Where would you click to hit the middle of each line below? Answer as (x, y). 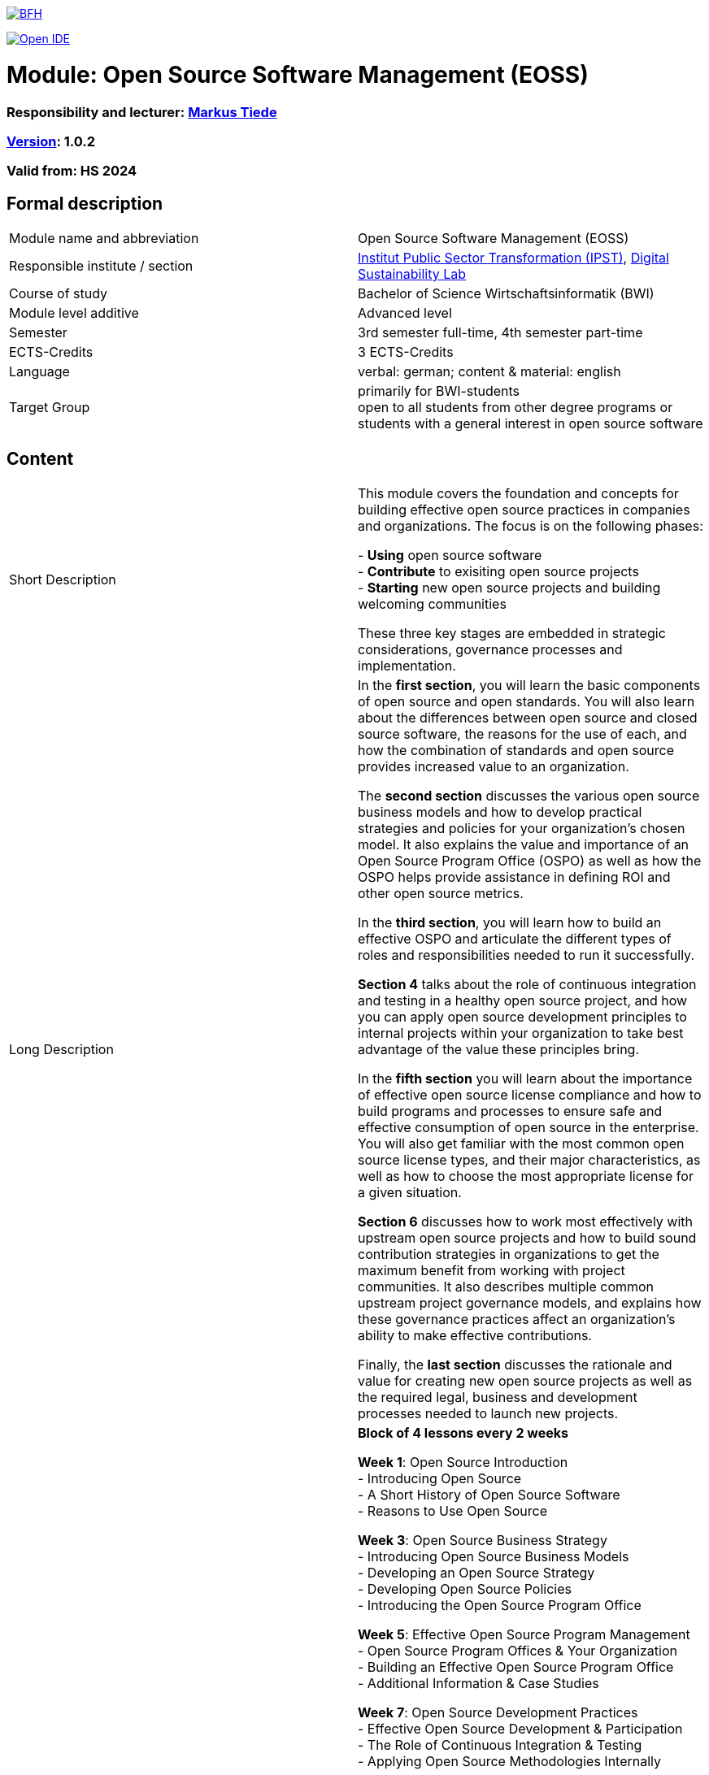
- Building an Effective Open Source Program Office (516, 1667)
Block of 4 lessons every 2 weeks (463, 1432)
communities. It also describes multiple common (506, 1286)
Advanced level (405, 313)
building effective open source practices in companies (524, 509)
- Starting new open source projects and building (509, 587)
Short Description (63, 579)
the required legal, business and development (498, 1397)
